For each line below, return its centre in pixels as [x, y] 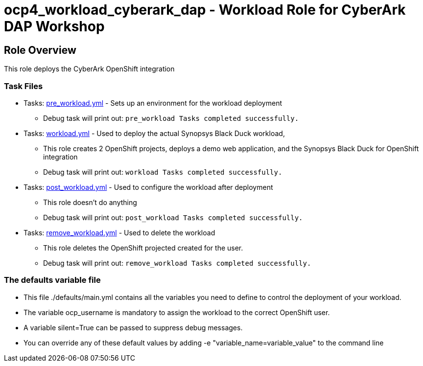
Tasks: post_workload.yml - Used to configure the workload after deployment [148, 187]
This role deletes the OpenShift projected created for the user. [143, 248]
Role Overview [40, 50]
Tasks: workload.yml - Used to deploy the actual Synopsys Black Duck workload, [154, 133]
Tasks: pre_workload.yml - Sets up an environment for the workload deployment [153, 103]
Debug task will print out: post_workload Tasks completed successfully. [173, 217]
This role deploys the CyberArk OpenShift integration [89, 69]
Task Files [23, 86]
